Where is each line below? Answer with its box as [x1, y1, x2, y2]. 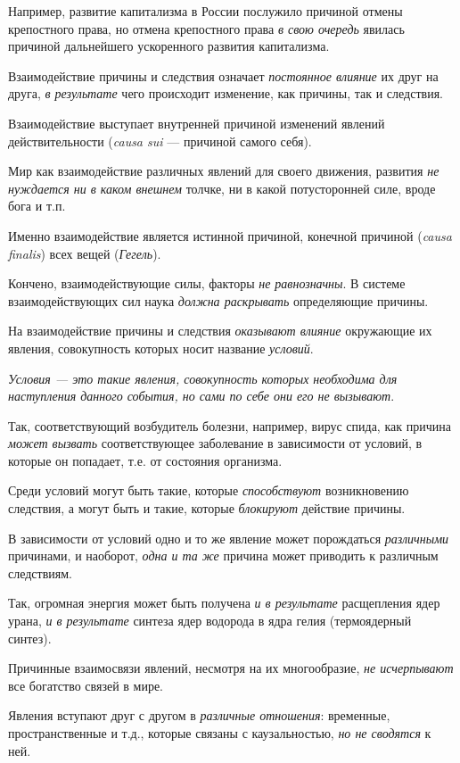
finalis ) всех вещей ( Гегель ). [8, 244, 161, 262]
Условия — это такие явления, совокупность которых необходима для [8, 369, 398, 387]
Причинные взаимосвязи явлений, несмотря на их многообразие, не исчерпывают [8, 659, 454, 677]
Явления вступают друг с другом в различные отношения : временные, [8, 706, 390, 725]
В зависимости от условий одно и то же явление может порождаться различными [8, 528, 449, 547]
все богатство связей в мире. [8, 676, 164, 694]
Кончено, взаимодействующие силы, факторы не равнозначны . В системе [8, 274, 406, 293]
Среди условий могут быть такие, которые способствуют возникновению [8, 481, 409, 500]
